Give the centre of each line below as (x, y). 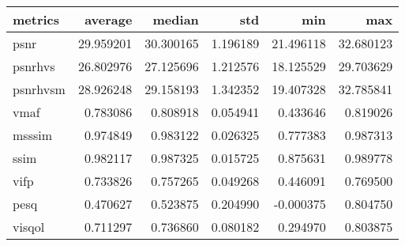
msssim (33, 135)
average (109, 19)
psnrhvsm (39, 89)
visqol (29, 227)
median (176, 19)
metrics (36, 19)
